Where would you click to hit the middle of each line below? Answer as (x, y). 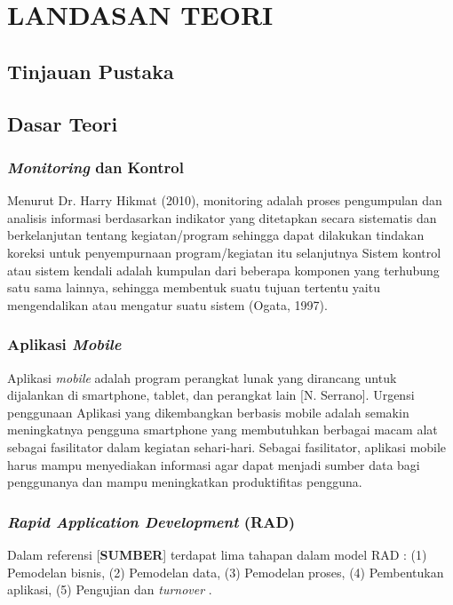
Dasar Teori (63, 123)
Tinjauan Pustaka (91, 71)
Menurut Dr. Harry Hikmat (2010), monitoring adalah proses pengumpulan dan (225, 200)
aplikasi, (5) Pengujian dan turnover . (110, 589)
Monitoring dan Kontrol (95, 167)
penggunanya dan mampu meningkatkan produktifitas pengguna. (185, 482)
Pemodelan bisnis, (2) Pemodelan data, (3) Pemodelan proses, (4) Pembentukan (226, 572)
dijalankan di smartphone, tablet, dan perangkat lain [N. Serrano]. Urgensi (211, 395)
